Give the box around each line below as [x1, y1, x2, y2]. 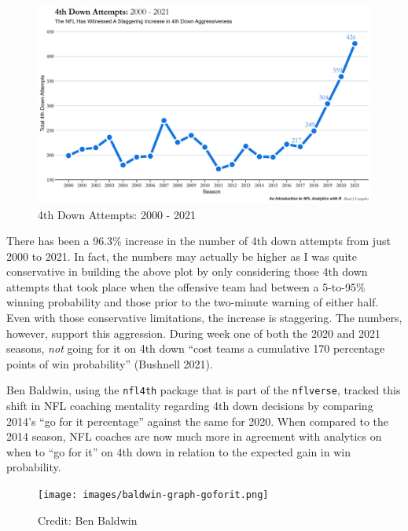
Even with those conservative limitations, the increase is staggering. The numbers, [6, 309, 402, 326]
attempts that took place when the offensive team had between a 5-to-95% [6, 278, 366, 295]
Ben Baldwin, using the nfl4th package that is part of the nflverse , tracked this [6, 382, 401, 398]
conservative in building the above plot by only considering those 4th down [6, 263, 368, 280]
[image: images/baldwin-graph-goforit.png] [38, 489, 269, 501]
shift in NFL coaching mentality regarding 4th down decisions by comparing [6, 397, 373, 414]
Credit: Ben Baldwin [38, 511, 138, 528]
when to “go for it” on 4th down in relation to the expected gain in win [6, 443, 351, 460]
